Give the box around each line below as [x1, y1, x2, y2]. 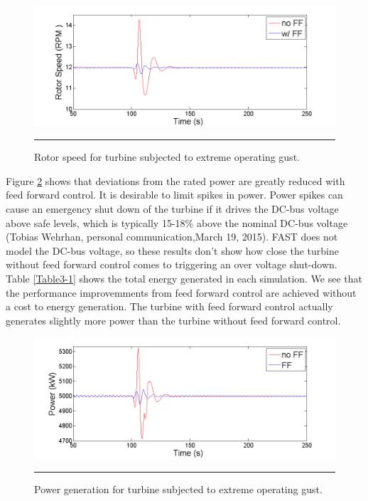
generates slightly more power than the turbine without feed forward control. [6, 312, 341, 327]
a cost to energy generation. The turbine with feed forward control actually [6, 299, 333, 314]
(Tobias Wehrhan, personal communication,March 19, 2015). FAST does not [6, 229, 338, 244]
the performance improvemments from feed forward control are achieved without [6, 285, 357, 300]
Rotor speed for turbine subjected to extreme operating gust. [34, 149, 300, 164]
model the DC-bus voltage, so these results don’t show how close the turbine [6, 243, 339, 258]
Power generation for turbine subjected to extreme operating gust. [34, 481, 323, 496]
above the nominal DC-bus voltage [196, 215, 348, 230]
